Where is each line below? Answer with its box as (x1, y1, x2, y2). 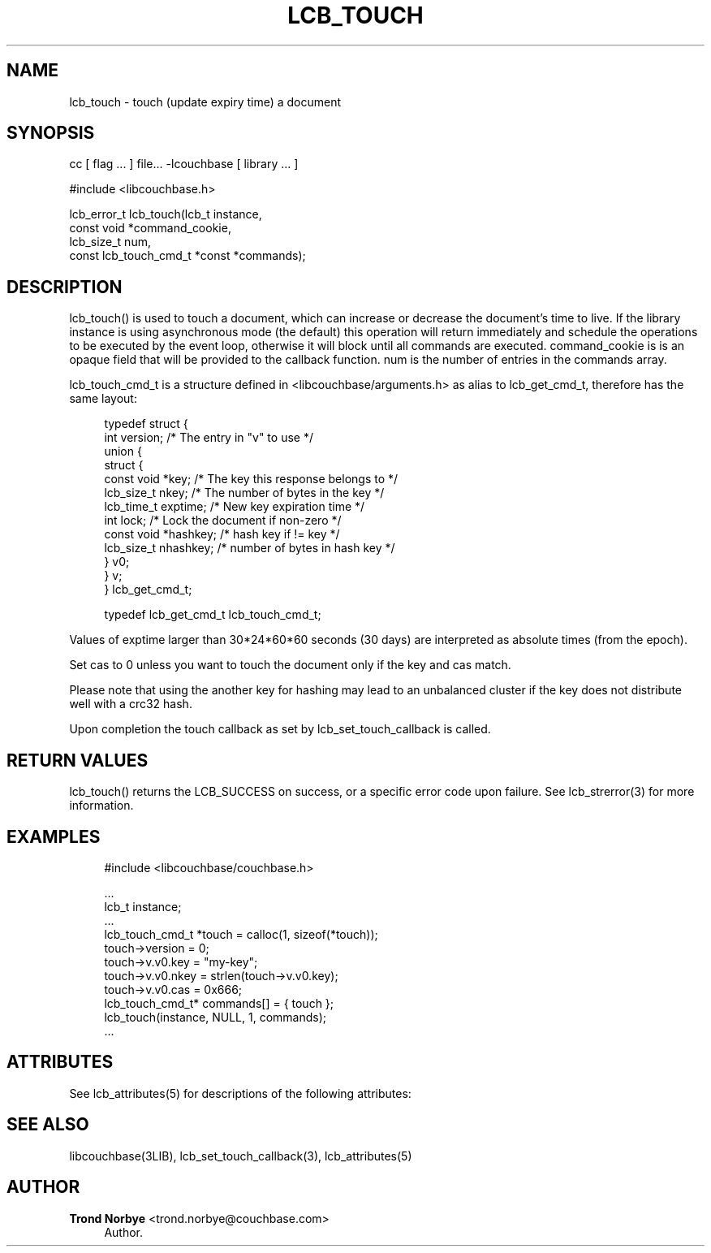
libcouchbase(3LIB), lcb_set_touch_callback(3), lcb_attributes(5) (69, 1148, 412, 1163)
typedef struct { (104, 417, 188, 431)
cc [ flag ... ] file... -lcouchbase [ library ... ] (69, 157, 299, 171)
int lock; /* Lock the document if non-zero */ (104, 513, 342, 528)
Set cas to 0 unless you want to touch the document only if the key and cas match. (69, 658, 511, 672)
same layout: (69, 391, 137, 406)
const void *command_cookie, (69, 221, 231, 235)
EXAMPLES (6, 826, 101, 847)
